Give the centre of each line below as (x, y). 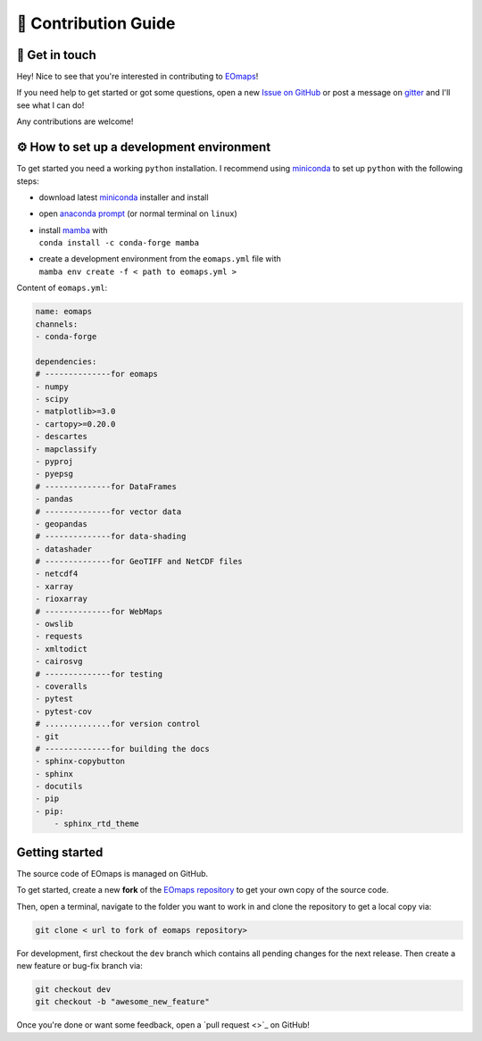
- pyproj (54, 461)
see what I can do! (50, 105)
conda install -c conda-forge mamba (119, 243)
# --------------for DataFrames (106, 486)
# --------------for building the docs (122, 749)
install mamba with (73, 230)
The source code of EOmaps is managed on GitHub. (112, 873)
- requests (59, 637)
